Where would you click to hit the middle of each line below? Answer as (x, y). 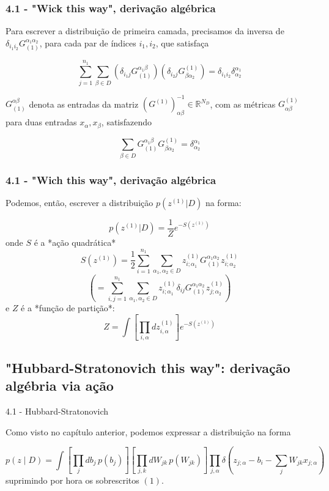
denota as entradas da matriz (84, 104)
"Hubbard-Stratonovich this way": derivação (148, 367)
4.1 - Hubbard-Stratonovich (57, 411)
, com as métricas (243, 104)
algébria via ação (60, 386)
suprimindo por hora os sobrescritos (72, 480)
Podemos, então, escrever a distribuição (79, 202)
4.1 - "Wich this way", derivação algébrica (111, 179)
